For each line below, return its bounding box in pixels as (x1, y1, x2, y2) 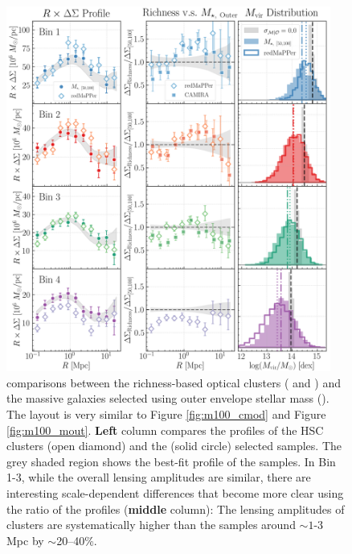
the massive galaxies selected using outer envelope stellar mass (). (6, 390, 329, 407)
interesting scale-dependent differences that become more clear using (6, 485, 344, 501)
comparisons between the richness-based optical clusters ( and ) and (6, 374, 341, 391)
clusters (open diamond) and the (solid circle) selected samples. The (6, 437, 342, 454)
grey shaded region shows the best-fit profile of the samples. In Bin (6, 453, 336, 469)
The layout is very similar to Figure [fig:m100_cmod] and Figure (6, 406, 326, 423)
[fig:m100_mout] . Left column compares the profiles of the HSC (6, 421, 324, 438)
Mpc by (6, 531, 44, 548)
